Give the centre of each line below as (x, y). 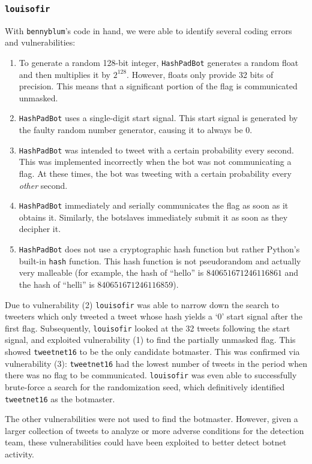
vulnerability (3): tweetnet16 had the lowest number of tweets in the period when (156, 363)
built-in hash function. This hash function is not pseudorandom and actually (160, 260)
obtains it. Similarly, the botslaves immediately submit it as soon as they (153, 217)
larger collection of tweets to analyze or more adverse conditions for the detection (154, 430)
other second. (43, 185)
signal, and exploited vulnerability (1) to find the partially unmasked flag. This (150, 340)
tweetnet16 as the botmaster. (60, 398)
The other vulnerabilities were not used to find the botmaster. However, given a (151, 419)
